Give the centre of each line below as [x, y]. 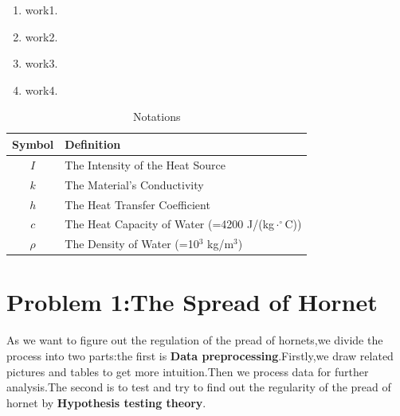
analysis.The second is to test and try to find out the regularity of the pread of [199, 387]
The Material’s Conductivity [134, 184]
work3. [41, 63]
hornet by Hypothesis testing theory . [106, 402]
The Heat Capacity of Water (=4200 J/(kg [170, 224]
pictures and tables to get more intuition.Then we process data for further [188, 371]
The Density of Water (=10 [132, 244]
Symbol [33, 144]
